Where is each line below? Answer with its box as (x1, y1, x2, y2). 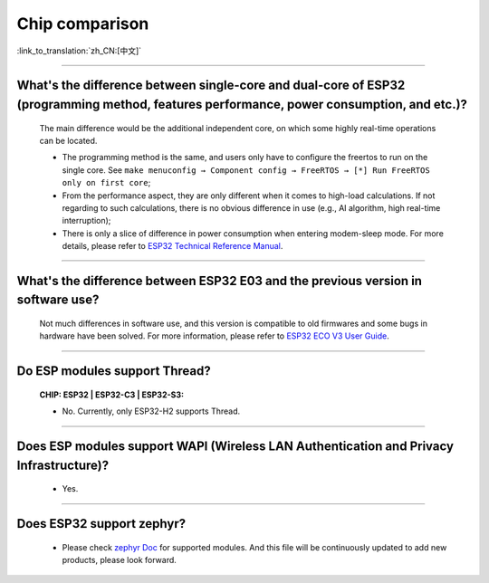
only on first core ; (62, 177, 151, 188)
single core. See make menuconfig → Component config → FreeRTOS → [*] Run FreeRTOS (62, 164, 430, 176)
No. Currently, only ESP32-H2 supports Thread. (62, 406, 241, 416)
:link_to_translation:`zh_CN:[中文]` (16, 45, 142, 56)
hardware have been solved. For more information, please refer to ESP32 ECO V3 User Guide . (39, 330, 389, 341)
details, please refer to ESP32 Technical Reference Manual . (62, 241, 283, 252)
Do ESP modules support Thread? (16, 363, 212, 379)
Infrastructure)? (16, 457, 109, 473)
